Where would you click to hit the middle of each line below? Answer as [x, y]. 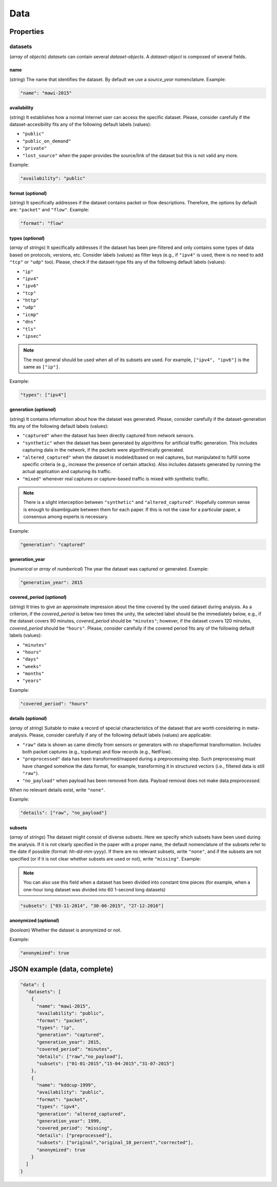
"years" [32, 681]
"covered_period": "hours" [54, 704]
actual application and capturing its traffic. [67, 472]
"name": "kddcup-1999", [66, 1085]
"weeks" [32, 666]
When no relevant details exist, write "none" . [57, 790]
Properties [27, 32]
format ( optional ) [28, 193]
